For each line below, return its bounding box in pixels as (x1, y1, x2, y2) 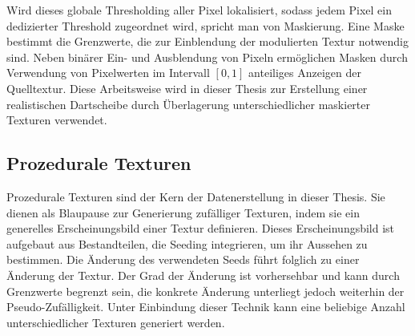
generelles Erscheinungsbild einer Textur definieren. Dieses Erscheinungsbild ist (6, 220, 395, 237)
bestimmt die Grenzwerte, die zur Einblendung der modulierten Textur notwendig (6, 33, 409, 50)
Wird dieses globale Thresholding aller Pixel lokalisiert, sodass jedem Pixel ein (6, 2, 392, 18)
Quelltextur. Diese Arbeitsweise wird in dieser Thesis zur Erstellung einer (6, 79, 368, 96)
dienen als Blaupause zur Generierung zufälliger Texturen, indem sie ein (6, 204, 360, 221)
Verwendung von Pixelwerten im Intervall (6, 64, 210, 81)
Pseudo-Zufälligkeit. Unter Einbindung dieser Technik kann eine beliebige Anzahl (6, 298, 405, 315)
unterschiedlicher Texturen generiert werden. (6, 314, 225, 330)
